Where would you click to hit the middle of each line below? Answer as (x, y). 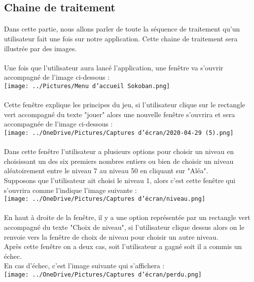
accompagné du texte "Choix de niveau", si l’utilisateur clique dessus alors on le (124, 227)
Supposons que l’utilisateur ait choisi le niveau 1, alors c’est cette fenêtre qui (120, 180)
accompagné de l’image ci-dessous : (57, 77)
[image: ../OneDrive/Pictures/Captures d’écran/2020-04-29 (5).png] (119, 133)
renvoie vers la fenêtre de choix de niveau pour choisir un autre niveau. (111, 236)
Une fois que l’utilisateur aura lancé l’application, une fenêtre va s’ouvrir (114, 67)
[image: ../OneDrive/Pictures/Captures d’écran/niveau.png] (105, 199)
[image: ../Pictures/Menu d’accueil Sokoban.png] (87, 86)
